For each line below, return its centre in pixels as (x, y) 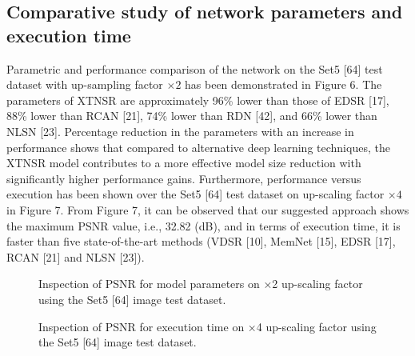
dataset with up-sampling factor (85, 84)
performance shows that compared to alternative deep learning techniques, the (198, 147)
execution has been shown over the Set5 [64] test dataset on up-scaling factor (196, 194)
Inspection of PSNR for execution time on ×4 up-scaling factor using (207, 326)
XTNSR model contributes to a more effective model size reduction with (184, 163)
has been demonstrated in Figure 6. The (283, 84)
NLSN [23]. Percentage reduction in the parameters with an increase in (180, 131)
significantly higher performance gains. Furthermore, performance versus (184, 178)
